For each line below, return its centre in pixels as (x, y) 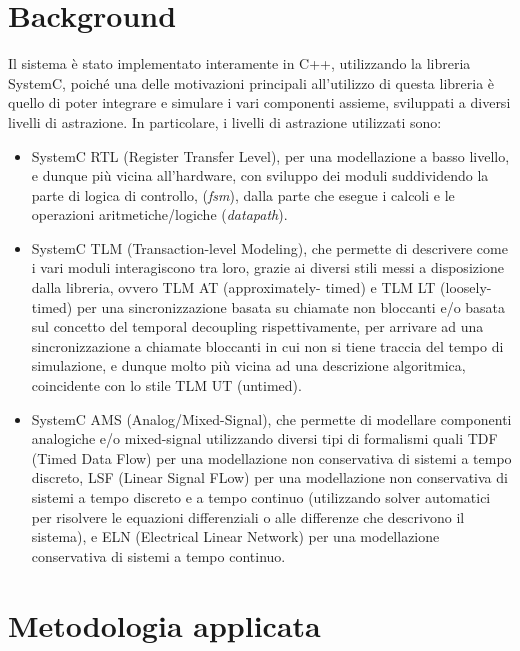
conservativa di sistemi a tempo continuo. (158, 555)
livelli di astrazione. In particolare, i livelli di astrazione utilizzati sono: (225, 121)
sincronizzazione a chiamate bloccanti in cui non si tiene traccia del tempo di (267, 345)
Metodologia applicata (164, 624)
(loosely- (466, 287)
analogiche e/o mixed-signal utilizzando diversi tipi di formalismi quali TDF (264, 438)
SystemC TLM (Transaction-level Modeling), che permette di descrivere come (269, 247)
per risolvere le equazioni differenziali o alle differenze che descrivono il (248, 516)
